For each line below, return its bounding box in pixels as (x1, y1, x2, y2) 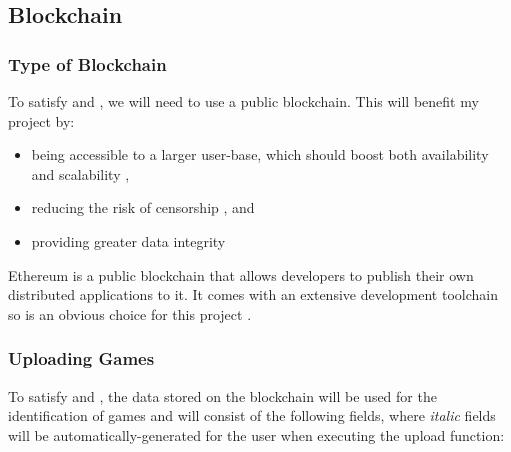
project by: (8, 110, 75, 131)
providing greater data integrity (31, 230, 226, 251)
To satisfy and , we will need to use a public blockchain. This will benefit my (8, 91, 479, 111)
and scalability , (31, 163, 130, 184)
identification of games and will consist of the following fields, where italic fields (8, 405, 496, 426)
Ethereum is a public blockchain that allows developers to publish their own (8, 264, 474, 285)
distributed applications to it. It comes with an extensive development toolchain (8, 284, 498, 305)
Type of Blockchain (8, 51, 167, 76)
